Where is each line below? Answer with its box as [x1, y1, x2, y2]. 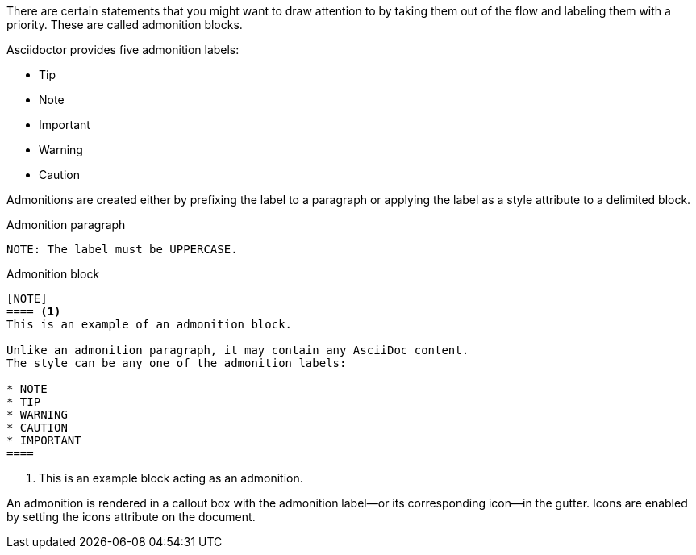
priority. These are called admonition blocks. [6, 18, 243, 31]
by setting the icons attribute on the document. [6, 510, 256, 524]
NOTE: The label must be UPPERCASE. [6, 243, 238, 256]
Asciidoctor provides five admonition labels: [6, 43, 240, 56]
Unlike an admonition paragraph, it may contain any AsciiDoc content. [6, 344, 469, 357]
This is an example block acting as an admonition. [39, 471, 303, 485]
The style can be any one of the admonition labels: [6, 357, 347, 369]
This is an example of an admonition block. [6, 318, 293, 331]
